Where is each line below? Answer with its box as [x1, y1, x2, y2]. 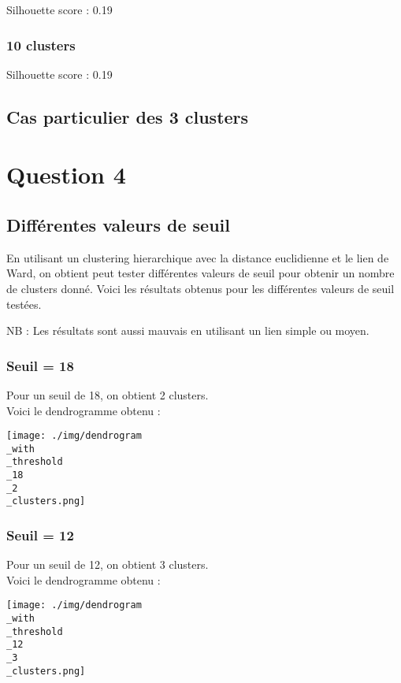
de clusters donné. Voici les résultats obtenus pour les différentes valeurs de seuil [6, 280, 395, 296]
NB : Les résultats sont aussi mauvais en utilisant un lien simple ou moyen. [6, 322, 369, 339]
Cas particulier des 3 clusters [6, 104, 249, 128]
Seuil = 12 [6, 525, 74, 544]
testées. [6, 295, 42, 312]
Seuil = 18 [6, 355, 74, 375]
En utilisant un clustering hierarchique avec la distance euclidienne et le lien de [6, 249, 389, 265]
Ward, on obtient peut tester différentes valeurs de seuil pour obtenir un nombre [6, 265, 395, 281]
